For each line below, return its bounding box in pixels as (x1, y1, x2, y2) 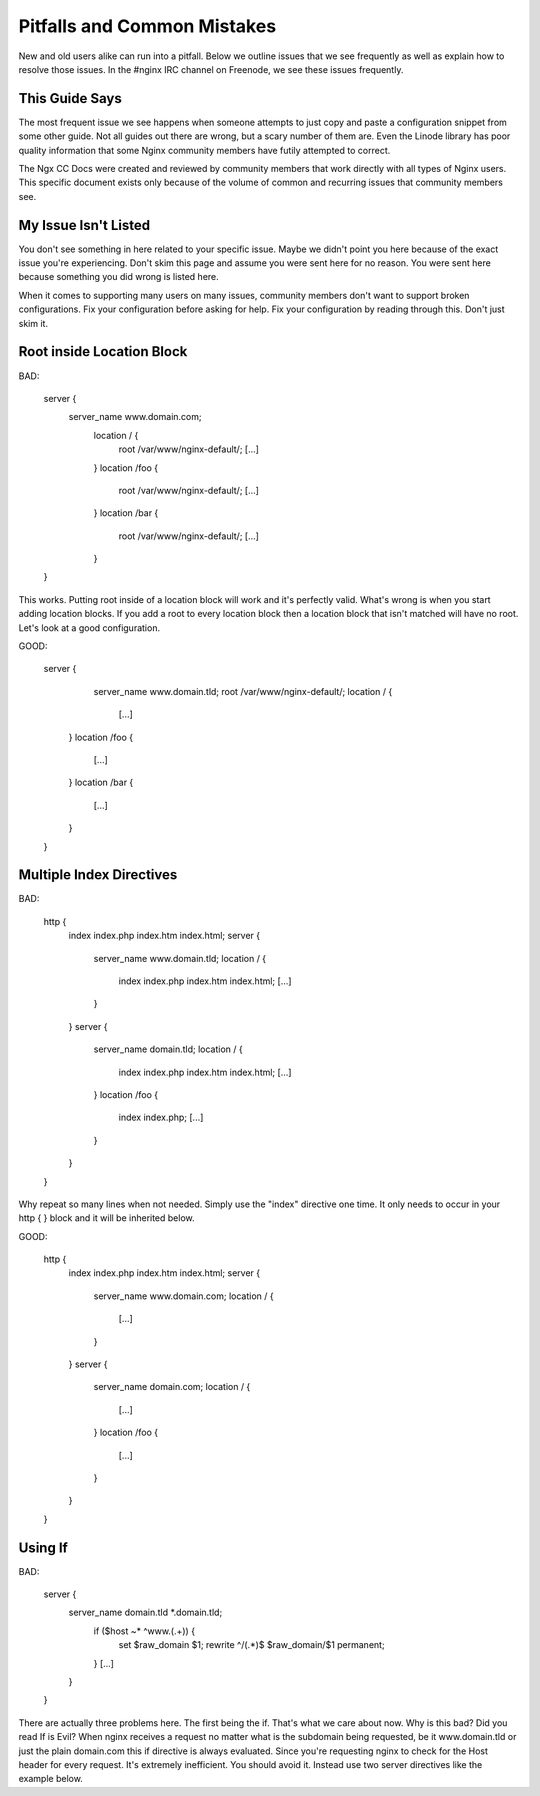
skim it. (18, 317, 49, 329)
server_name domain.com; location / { (93, 1381, 251, 1393)
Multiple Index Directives (18, 866, 178, 884)
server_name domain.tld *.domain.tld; (68, 1606, 223, 1619)
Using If (18, 1539, 69, 1556)
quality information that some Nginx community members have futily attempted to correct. (18, 144, 391, 156)
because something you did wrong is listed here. (18, 271, 219, 283)
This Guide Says (18, 90, 122, 107)
